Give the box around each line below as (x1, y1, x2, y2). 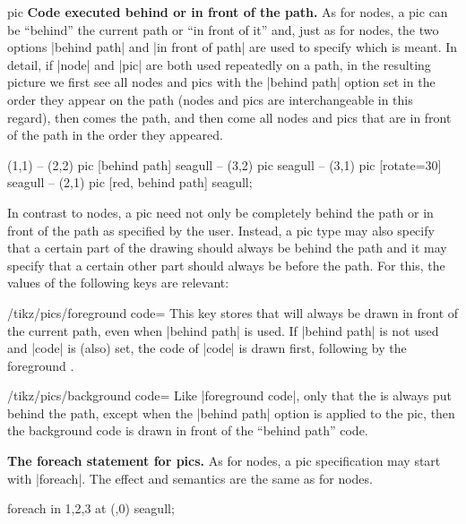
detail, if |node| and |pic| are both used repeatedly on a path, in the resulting (7, 55, 431, 73)
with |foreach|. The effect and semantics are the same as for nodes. (7, 468, 373, 487)
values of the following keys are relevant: (7, 273, 229, 292)
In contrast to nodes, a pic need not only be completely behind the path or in (7, 202, 434, 221)
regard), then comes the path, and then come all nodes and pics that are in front (7, 107, 452, 126)
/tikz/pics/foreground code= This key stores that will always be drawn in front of (7, 303, 459, 322)
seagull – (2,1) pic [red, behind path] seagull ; (7, 173, 253, 192)
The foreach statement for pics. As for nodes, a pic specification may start (7, 451, 441, 470)
